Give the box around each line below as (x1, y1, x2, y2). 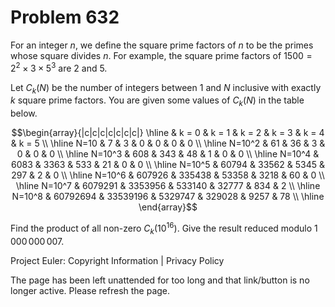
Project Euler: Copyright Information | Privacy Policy (10, 254, 225, 266)
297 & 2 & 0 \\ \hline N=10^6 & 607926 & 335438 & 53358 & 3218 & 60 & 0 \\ (11, 169, 325, 181)
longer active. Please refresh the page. (10, 284, 171, 296)
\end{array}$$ (138, 201, 198, 213)
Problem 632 (10, 6, 120, 29)
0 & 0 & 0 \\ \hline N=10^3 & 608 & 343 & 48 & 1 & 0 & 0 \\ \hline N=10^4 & (16, 148, 320, 160)
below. (10, 107, 38, 120)
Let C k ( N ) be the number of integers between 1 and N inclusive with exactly (10, 81, 322, 96)
